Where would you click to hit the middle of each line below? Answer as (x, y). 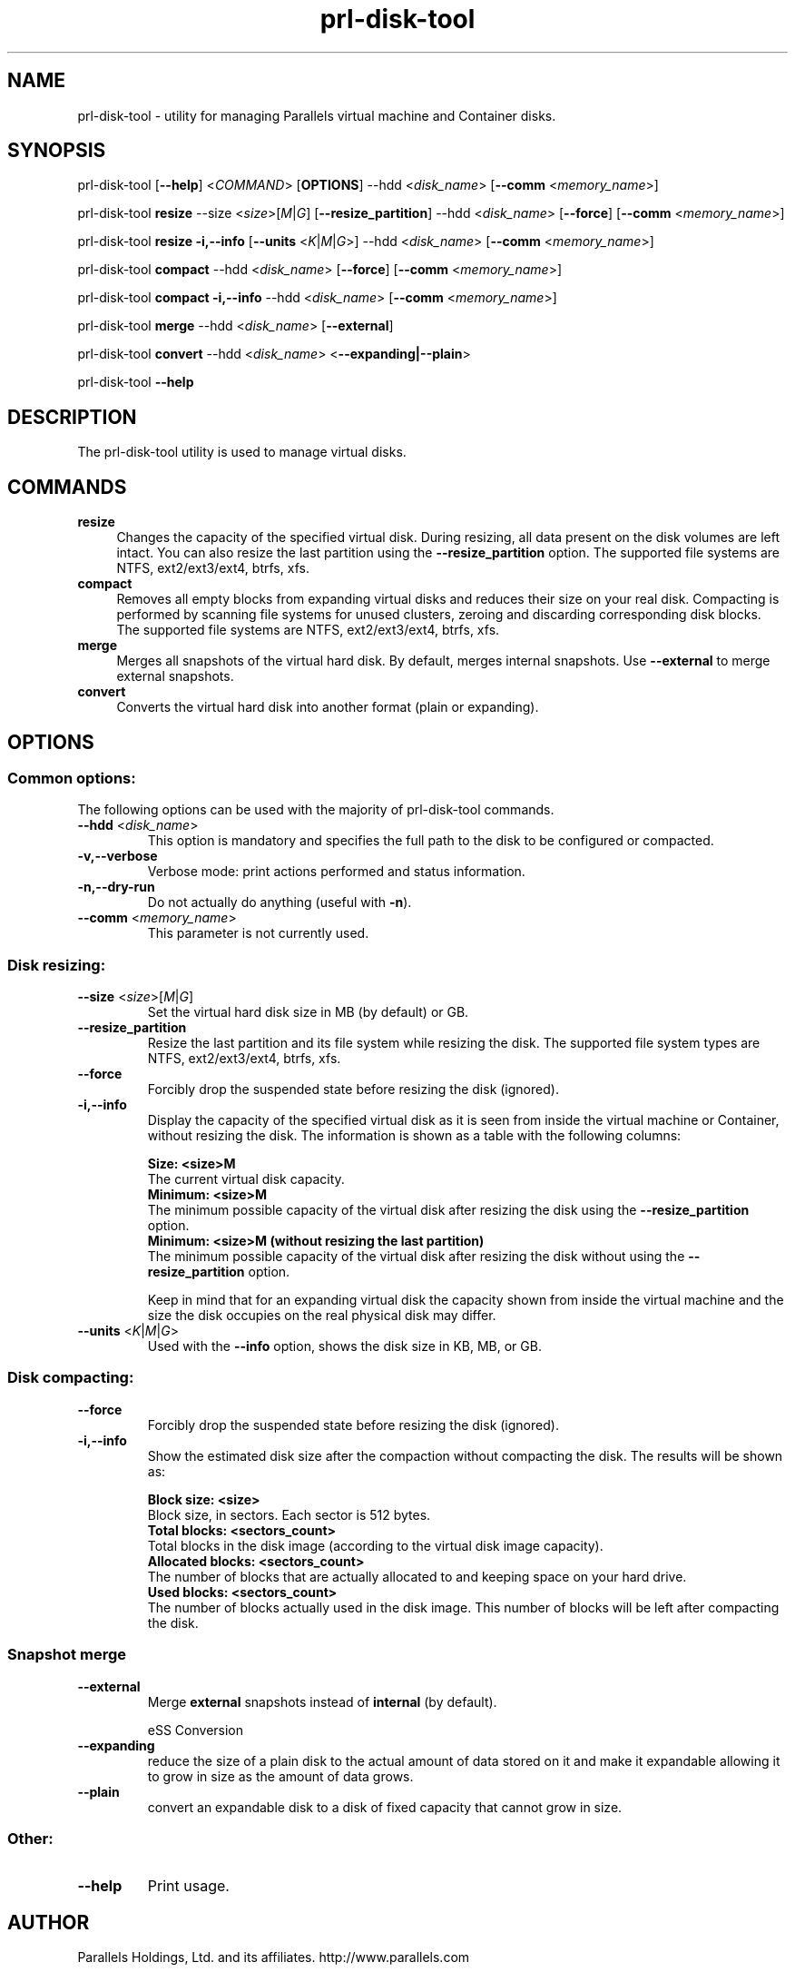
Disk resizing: (57, 965)
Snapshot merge (67, 1655)
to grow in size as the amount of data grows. (280, 1776)
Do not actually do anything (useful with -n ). (280, 902)
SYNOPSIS (57, 151)
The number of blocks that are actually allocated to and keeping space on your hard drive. (417, 1576)
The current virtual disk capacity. (246, 1179)
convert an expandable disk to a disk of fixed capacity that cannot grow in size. (385, 1807)
